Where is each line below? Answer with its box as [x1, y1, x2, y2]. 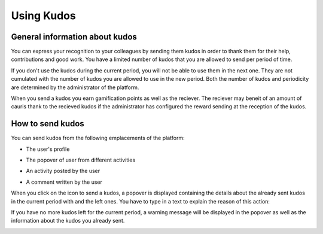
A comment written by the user [26, 178, 103, 186]
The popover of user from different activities [26, 156, 136, 164]
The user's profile [26, 145, 70, 153]
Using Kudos [11, 9, 76, 22]
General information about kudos [11, 32, 138, 42]
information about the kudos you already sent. [11, 217, 125, 224]
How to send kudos [11, 118, 85, 129]
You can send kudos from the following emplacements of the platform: [11, 135, 185, 142]
